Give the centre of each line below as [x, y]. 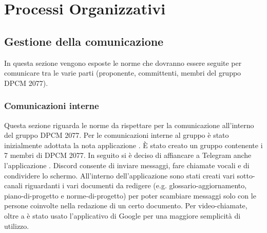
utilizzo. [17, 226]
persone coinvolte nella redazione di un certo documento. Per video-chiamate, [126, 205]
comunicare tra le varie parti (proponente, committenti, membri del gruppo [123, 73]
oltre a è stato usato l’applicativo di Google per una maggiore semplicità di [122, 215]
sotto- [246, 175]
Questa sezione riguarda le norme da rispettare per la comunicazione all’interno [129, 125]
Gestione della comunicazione [84, 41]
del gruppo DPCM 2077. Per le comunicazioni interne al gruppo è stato [117, 135]
